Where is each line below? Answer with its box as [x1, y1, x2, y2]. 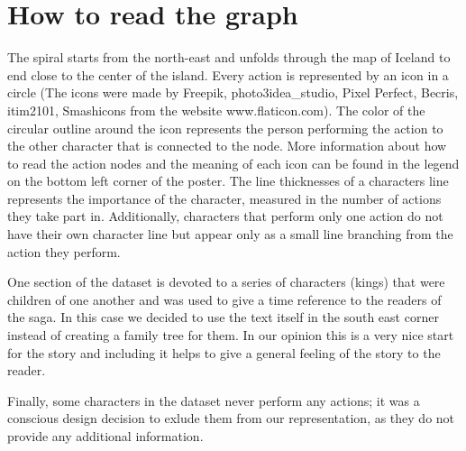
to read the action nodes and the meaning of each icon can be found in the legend [7, 153, 460, 172]
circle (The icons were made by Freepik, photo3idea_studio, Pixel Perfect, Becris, [7, 83, 459, 102]
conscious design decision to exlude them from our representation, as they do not [7, 409, 455, 428]
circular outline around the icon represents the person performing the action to [7, 118, 443, 137]
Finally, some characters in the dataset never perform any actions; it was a [7, 391, 420, 410]
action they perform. [7, 242, 121, 261]
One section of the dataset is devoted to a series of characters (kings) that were [7, 272, 445, 291]
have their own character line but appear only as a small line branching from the [7, 225, 453, 244]
